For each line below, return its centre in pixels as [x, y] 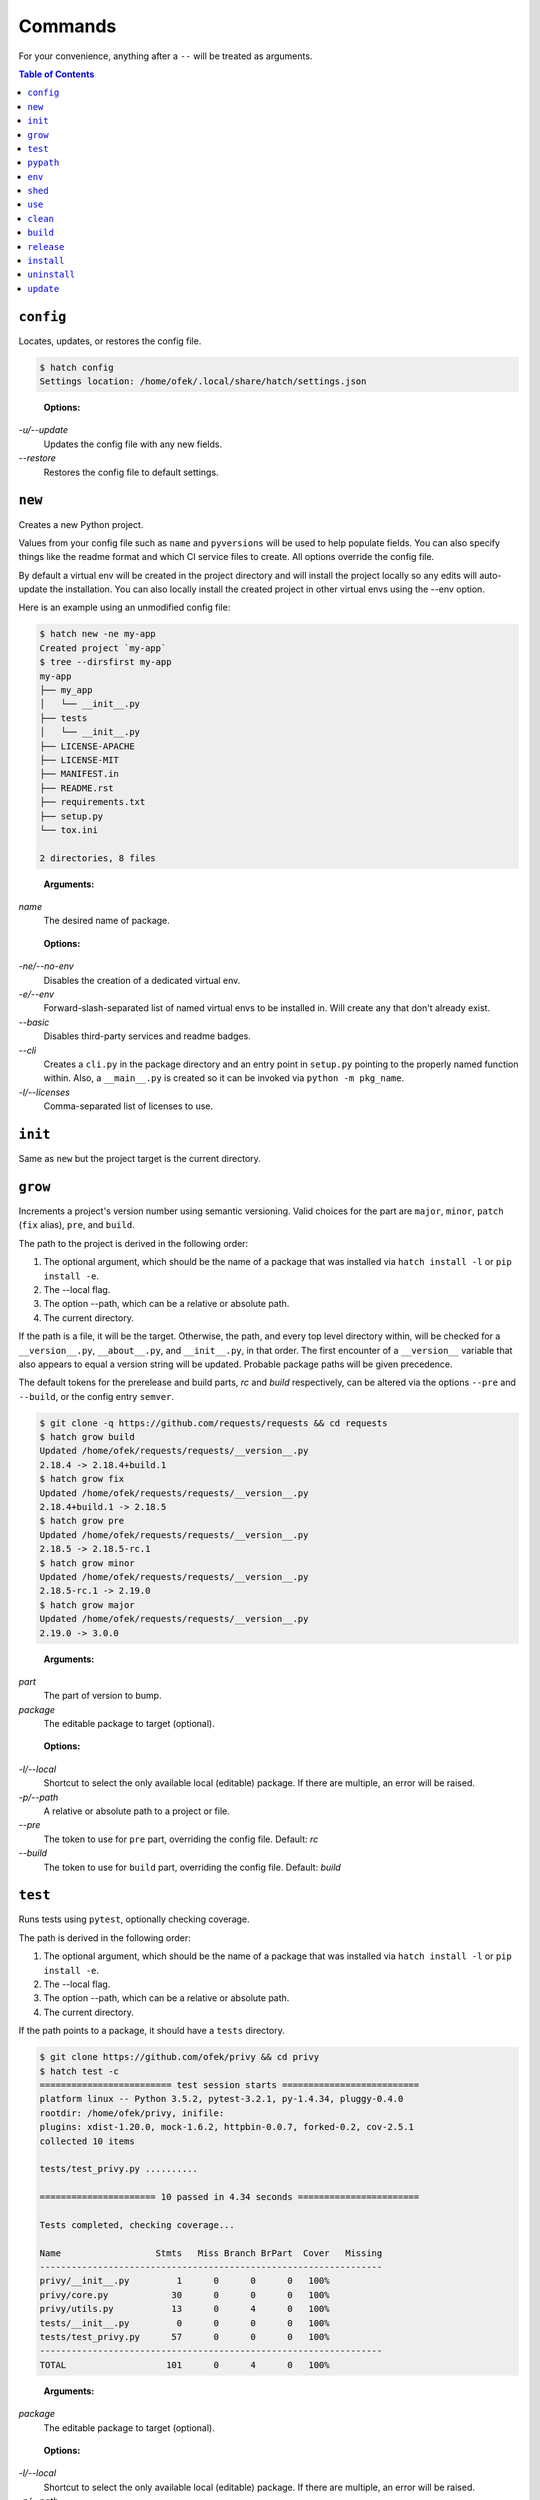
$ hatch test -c [79, 2071]
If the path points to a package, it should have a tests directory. [151, 2031]
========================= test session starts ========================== [229, 2084]
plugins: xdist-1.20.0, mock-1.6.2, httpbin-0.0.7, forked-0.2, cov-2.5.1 [227, 2127]
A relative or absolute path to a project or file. [136, 1811]
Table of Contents [56, 74]
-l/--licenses [44, 1092]
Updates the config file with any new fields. [133, 444]
